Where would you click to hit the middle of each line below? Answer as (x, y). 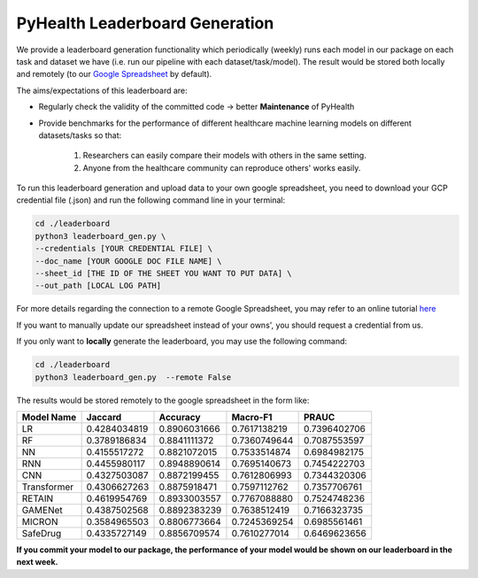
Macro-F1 (252, 417)
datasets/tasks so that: (80, 135)
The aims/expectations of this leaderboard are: (102, 90)
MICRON (40, 521)
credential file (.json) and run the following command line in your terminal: (151, 200)
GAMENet (42, 510)
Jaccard (104, 417)
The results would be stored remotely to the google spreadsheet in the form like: (163, 400)
